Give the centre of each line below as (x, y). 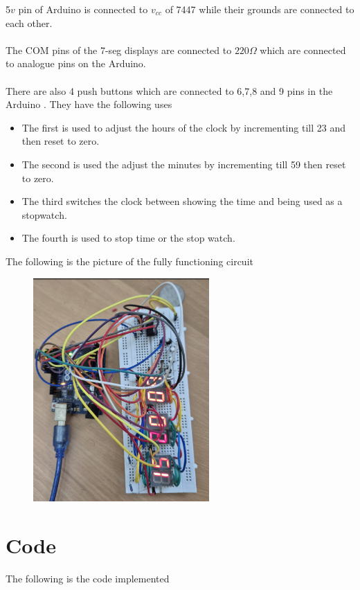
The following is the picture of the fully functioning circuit (129, 261)
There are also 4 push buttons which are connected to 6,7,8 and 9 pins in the (169, 90)
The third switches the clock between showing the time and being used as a (182, 201)
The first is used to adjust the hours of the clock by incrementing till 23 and (183, 127)
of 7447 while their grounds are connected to (260, 9)
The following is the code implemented (88, 578)
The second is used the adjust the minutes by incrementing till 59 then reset (184, 164)
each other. (29, 23)
